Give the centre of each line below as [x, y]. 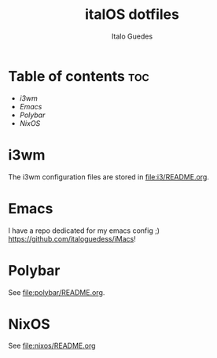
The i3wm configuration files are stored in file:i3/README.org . [109, 177]
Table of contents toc [79, 76]
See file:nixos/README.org [52, 346]
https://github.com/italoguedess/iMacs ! [72, 238]
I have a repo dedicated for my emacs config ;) [84, 231]
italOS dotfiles [132, 15]
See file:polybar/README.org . [57, 292]
